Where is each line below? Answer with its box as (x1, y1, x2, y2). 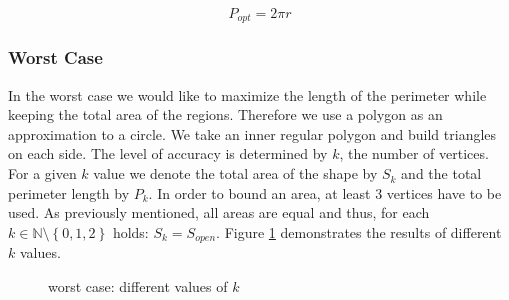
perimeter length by (8, 182, 130, 203)
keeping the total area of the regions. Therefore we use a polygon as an (8, 104, 443, 125)
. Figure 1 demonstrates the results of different (216, 221, 502, 242)
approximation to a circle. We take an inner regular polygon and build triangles (8, 123, 497, 144)
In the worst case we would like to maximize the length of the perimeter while (8, 84, 487, 105)
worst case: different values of (48, 275, 228, 296)
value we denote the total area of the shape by (93, 163, 378, 184)
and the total (401, 163, 482, 184)
